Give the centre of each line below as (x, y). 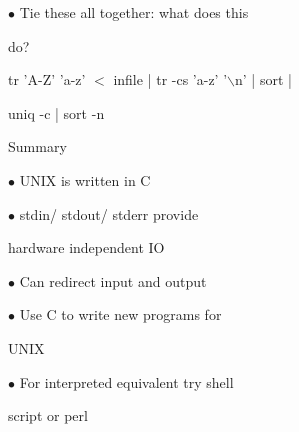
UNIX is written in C (85, 179)
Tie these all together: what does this (134, 12)
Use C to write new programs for (120, 314)
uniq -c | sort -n (56, 112)
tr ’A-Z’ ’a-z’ (47, 79)
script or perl (48, 415)
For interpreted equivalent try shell (126, 381)
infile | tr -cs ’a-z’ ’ (170, 79)
